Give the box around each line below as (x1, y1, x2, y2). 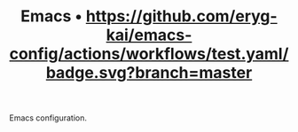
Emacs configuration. (9, 113, 87, 123)
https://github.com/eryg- (85, 6, 278, 27)
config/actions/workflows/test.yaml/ (9, 44, 289, 64)
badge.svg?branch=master (45, 63, 253, 83)
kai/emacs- (106, 25, 192, 45)
